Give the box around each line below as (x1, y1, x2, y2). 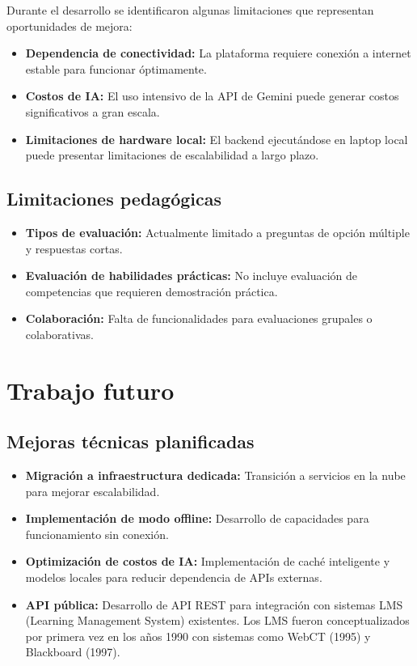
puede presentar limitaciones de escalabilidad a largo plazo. (25, 146, 319, 163)
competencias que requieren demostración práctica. (25, 282, 278, 299)
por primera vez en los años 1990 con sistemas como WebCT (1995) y (25, 627, 371, 644)
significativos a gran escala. (25, 103, 160, 120)
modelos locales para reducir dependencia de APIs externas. (25, 569, 322, 586)
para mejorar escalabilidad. (25, 482, 160, 499)
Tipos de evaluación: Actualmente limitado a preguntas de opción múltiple (25, 223, 410, 240)
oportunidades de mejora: (6, 17, 133, 34)
